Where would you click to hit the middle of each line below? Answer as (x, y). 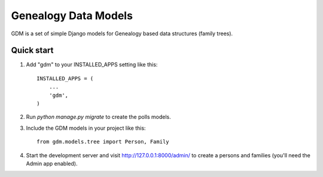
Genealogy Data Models (72, 16)
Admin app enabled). (52, 163)
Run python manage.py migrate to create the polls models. (98, 117)
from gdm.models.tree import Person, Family (103, 142)
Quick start (32, 51)
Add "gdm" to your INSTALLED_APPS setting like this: (92, 65)
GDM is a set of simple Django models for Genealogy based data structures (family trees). (122, 33)
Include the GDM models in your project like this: (86, 128)
